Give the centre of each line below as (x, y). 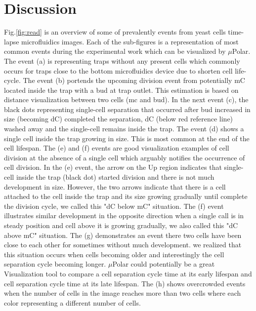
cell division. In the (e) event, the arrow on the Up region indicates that (113, 167)
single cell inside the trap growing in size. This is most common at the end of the (127, 138)
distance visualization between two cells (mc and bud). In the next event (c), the (126, 99)
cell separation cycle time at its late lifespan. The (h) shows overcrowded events (125, 283)
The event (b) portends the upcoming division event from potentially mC (134, 80)
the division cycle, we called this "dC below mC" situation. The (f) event (114, 206)
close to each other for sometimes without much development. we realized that (123, 245)
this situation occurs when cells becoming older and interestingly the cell (114, 254)
